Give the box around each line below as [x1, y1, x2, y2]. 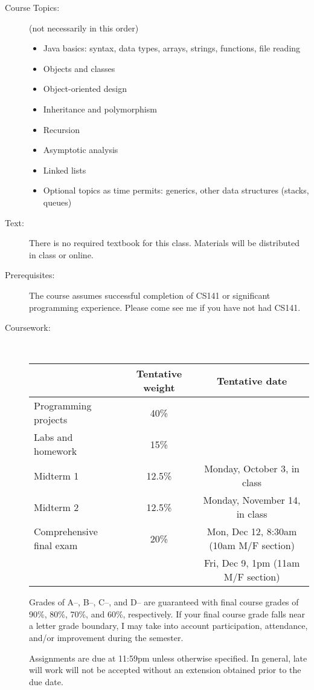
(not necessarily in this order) [29, 21, 139, 34]
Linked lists [43, 163, 86, 176]
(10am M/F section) [209, 538, 295, 553]
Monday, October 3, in [204, 461, 300, 476]
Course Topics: [5, 1, 60, 13]
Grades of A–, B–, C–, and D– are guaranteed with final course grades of [29, 596, 299, 608]
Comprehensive [34, 524, 98, 539]
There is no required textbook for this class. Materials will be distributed [29, 236, 300, 249]
